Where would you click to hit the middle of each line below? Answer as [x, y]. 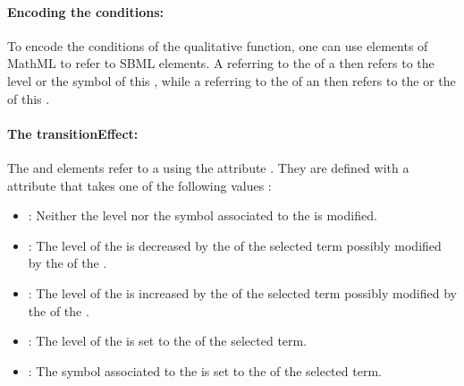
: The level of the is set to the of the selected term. [168, 341]
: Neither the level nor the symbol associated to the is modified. [202, 215]
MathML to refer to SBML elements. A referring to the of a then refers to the [221, 63]
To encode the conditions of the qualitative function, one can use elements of [218, 45]
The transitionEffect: [73, 133]
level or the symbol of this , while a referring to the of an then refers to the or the [232, 80]
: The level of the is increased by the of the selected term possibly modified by [242, 292]
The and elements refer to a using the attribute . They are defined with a [208, 167]
